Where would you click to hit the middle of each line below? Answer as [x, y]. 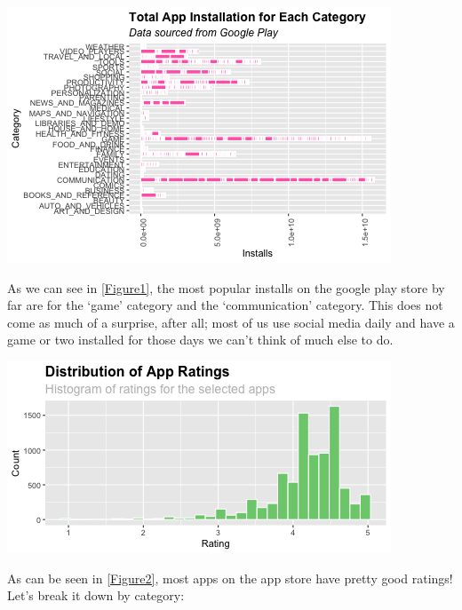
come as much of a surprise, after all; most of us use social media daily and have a [231, 322]
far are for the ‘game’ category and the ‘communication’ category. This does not [225, 305]
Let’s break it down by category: [96, 595]
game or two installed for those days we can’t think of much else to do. [200, 340]
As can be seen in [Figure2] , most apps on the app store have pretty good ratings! [230, 578]
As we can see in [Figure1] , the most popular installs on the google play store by [226, 287]
